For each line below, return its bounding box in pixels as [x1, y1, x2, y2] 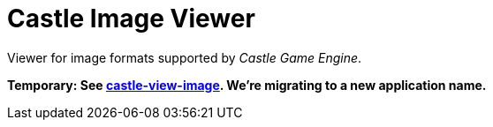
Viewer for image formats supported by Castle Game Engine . [7, 49, 362, 65]
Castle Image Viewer [7, 4, 255, 34]
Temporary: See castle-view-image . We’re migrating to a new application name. [7, 77, 487, 93]
